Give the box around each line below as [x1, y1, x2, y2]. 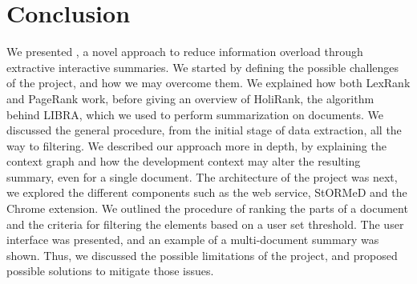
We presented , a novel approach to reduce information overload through [6, 43, 363, 60]
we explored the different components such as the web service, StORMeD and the [6, 184, 407, 201]
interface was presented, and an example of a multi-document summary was [6, 231, 379, 248]
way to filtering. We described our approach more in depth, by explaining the [6, 137, 387, 154]
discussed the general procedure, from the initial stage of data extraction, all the [6, 122, 402, 138]
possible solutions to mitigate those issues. [6, 262, 214, 279]
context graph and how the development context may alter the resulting [6, 153, 361, 170]
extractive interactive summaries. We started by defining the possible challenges [6, 58, 399, 75]
